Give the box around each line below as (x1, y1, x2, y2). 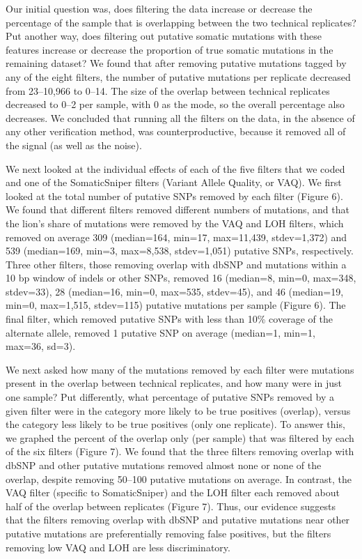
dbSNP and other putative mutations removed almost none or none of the (6, 458, 322, 472)
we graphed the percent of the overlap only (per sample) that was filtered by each (6, 430, 354, 445)
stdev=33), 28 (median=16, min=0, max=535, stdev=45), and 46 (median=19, (6, 284, 344, 298)
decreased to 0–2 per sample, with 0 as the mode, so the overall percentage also (6, 97, 345, 112)
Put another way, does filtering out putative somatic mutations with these (6, 29, 322, 43)
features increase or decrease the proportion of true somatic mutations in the (6, 42, 333, 56)
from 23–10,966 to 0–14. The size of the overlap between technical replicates (6, 83, 330, 98)
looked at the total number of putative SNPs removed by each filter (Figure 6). (6, 188, 343, 203)
